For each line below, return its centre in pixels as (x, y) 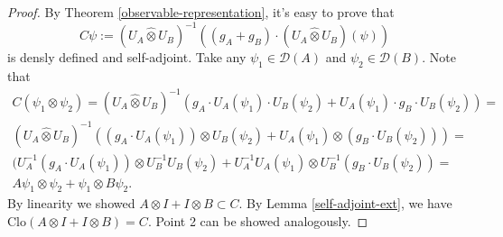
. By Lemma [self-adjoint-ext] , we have (345, 203)
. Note (439, 57)
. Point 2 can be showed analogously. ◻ (258, 221)
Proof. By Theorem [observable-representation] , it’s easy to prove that (201, 12)
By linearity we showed (71, 203)
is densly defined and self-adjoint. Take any (127, 57)
